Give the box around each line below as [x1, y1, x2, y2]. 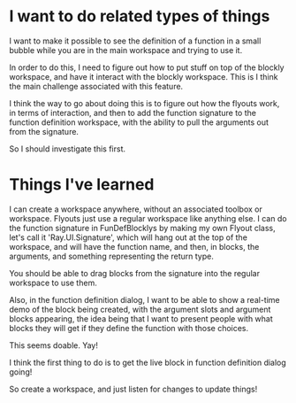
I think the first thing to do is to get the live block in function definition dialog [9, 357, 287, 368]
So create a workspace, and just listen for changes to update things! [9, 384, 258, 394]
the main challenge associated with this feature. [9, 81, 184, 91]
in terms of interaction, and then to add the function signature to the [9, 107, 256, 118]
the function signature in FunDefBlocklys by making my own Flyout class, [9, 222, 276, 233]
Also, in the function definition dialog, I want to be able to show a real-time [9, 294, 280, 305]
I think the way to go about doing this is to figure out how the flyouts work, [9, 97, 280, 108]
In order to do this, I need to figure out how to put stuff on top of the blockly [9, 62, 285, 73]
